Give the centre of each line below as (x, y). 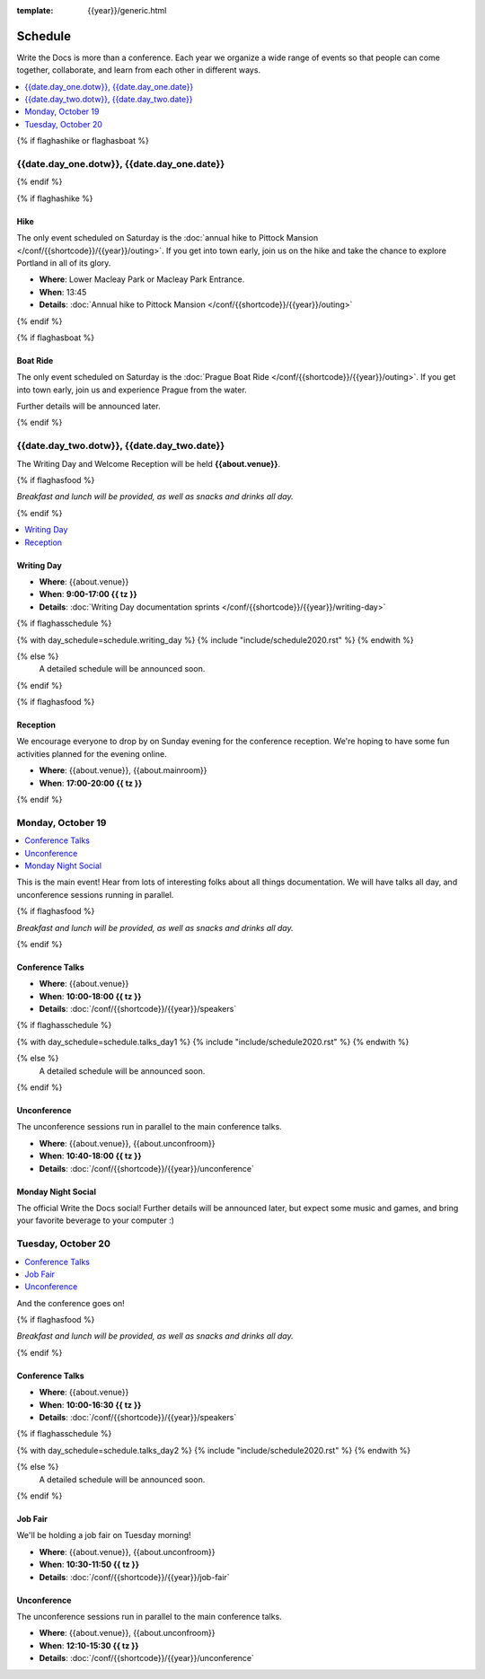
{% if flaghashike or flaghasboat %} (83, 141)
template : (35, 10)
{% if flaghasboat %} (55, 338)
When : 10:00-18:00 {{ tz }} (90, 996)
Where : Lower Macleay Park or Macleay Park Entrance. (142, 279)
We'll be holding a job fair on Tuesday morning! (104, 1535)
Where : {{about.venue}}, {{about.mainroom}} (123, 770)
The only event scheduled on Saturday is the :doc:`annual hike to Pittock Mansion (168, 238)
